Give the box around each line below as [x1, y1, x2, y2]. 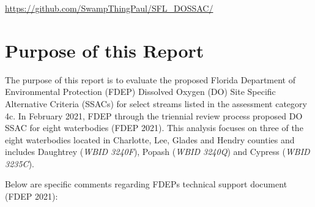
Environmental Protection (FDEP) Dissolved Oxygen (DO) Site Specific [5, 85, 276, 98]
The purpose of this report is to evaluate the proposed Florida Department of [5, 73, 296, 86]
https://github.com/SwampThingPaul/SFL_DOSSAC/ [5, 2, 213, 14]
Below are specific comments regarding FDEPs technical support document [5, 178, 287, 190]
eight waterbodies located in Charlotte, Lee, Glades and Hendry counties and [5, 133, 295, 146]
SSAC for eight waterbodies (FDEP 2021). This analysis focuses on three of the [5, 121, 303, 134]
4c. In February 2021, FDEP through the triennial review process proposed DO [5, 109, 303, 122]
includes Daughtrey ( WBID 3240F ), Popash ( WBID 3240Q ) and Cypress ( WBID [5, 145, 310, 158]
